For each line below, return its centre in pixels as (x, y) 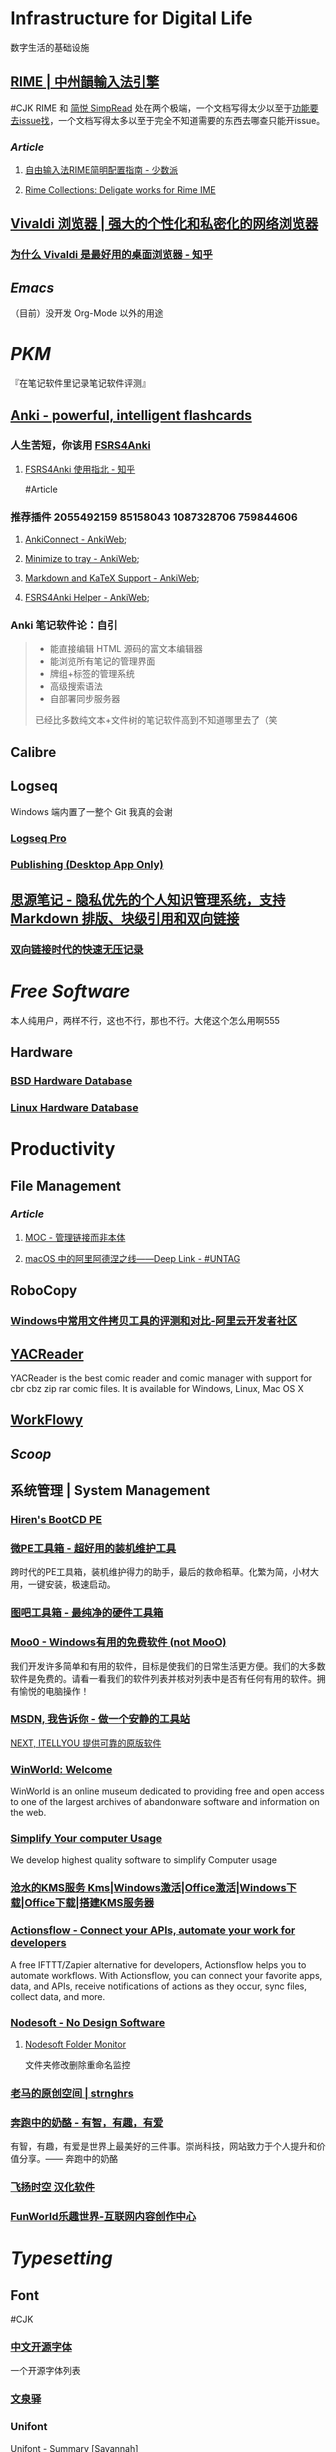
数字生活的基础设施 (50, 47)
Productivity (63, 1149)
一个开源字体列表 (45, 2371)
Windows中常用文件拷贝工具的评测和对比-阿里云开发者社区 (154, 1321)
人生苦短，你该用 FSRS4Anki (80, 445)
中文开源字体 (41, 2347)
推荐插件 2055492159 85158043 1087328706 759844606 (154, 517)
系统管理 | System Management (110, 1490)
